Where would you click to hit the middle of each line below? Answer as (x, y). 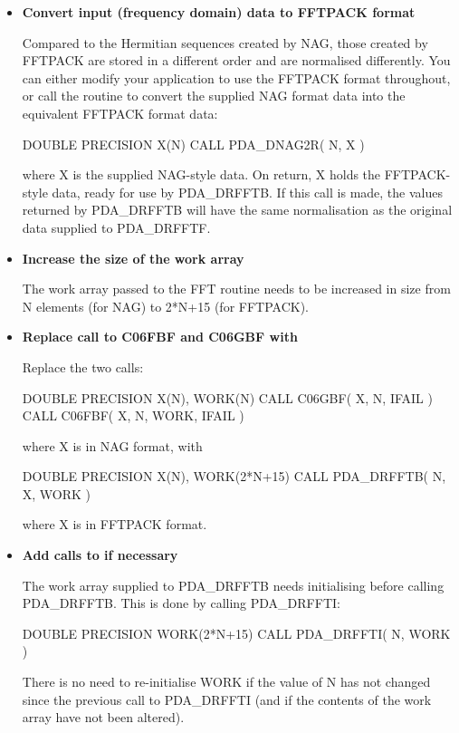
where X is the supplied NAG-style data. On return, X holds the (201, 174)
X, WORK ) (57, 493)
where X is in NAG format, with (112, 445)
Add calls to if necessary (100, 555)
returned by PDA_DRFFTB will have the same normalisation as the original (237, 210)
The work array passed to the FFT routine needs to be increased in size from (236, 289)
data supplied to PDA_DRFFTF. (116, 227)
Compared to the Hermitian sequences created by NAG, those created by (225, 42)
